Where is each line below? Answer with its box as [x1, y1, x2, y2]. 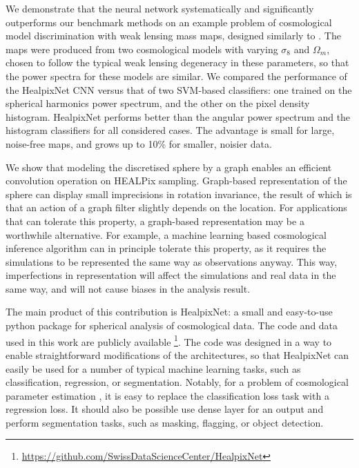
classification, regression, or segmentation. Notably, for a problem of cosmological [6, 375, 349, 389]
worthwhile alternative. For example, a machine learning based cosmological [6, 227, 327, 242]
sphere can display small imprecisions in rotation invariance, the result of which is [6, 186, 352, 201]
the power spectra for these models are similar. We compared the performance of [6, 68, 347, 83]
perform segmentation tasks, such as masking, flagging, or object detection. [6, 415, 324, 429]
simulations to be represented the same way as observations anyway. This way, [6, 254, 338, 269]
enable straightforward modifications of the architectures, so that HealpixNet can [6, 347, 349, 362]
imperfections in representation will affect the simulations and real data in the [6, 268, 336, 282]
